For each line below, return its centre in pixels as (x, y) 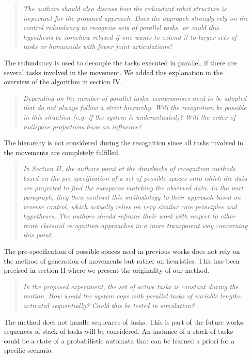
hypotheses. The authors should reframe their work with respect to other (129, 216)
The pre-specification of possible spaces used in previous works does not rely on (122, 251)
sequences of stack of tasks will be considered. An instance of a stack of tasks (118, 331)
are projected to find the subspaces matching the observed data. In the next (133, 187)
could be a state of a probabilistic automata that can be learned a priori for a (119, 340)
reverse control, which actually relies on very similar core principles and (130, 206)
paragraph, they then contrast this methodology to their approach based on (132, 197)
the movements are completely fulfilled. (62, 152)
